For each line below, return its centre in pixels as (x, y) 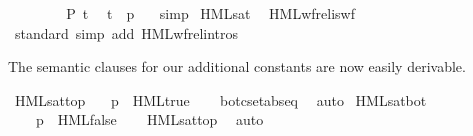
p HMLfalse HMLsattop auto (149, 119)
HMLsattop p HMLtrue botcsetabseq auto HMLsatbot (220, 99)
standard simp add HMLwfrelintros (126, 32)
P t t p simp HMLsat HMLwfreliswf (210, 13)
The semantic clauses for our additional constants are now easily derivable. (237, 66)
